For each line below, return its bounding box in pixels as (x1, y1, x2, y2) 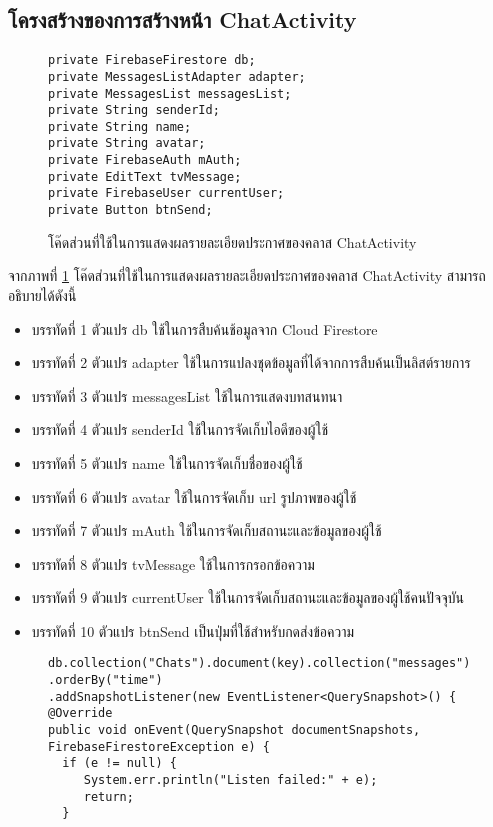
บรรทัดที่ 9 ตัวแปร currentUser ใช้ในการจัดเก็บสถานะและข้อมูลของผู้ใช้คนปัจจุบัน (31, 587, 464, 608)
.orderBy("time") (48, 673, 163, 688)
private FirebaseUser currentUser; (48, 186, 285, 201)
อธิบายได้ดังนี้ (8, 284, 77, 305)
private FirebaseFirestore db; (48, 53, 256, 68)
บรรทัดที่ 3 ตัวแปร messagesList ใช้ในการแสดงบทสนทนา (31, 385, 343, 406)
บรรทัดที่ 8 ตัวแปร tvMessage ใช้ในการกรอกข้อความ (31, 553, 315, 574)
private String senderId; (48, 103, 220, 118)
